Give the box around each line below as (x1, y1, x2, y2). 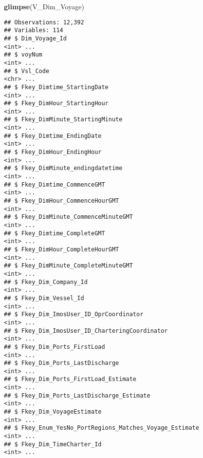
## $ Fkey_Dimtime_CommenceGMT (4, 181, 105, 188)
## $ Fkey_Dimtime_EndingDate (4, 132, 102, 139)
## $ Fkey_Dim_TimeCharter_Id (4, 440, 102, 448)
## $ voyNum (4, 51, 42, 58)
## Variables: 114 (4, 27, 63, 34)
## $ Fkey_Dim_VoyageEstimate (4, 408, 102, 416)
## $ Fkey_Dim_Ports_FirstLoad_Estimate (4, 376, 137, 383)
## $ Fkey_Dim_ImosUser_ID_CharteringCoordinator (4, 327, 168, 334)
